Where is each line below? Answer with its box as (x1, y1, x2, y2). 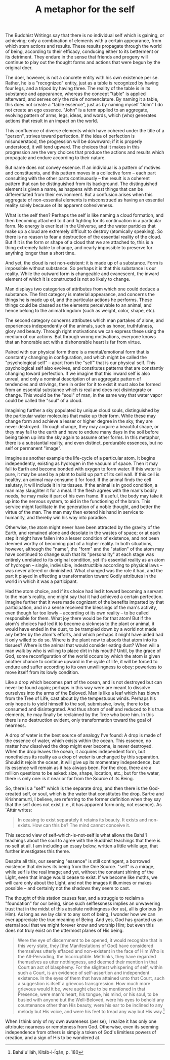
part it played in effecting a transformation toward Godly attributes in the (5, 573, 156, 579)
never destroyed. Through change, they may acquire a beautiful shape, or (5, 424, 159, 430)
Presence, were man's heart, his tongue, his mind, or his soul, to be (17, 991, 158, 997)
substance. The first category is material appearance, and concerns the (5, 291, 155, 298)
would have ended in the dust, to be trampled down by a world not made (5, 626, 157, 632)
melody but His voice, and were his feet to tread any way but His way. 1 (17, 1008, 165, 1014)
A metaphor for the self (35, 4, 135, 15)
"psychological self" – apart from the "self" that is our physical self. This (5, 360, 156, 366)
